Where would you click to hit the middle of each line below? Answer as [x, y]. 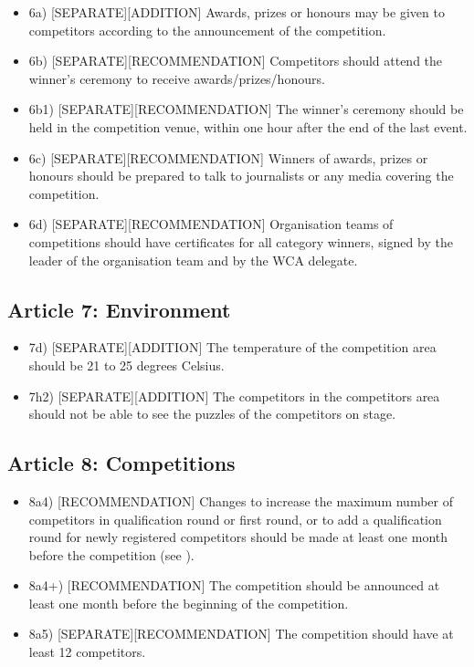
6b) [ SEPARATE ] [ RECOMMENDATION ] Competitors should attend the [236, 61]
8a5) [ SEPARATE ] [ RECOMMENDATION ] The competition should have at [241, 634]
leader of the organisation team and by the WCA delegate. [193, 260]
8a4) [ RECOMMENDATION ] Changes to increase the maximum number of [241, 500]
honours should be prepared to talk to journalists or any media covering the [241, 176]
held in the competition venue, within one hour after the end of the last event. [248, 126]
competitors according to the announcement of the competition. [207, 30]
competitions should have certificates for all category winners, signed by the [241, 241]
